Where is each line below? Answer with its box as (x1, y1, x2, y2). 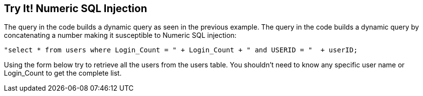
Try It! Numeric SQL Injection (4, 2, 147, 15)
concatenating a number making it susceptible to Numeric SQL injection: (4, 31, 237, 40)
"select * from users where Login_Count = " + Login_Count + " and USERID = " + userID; (4, 46, 358, 54)
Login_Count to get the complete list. (4, 69, 122, 78)
